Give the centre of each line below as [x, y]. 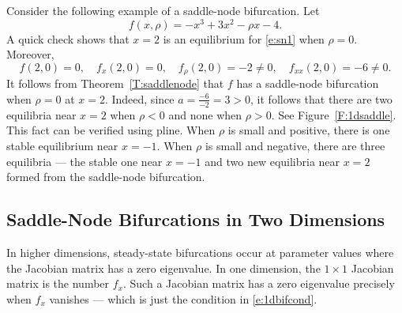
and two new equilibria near [272, 161]
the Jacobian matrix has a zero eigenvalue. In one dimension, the [163, 268]
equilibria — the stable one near [85, 161]
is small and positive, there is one [309, 130]
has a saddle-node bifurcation [308, 83]
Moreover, [30, 54]
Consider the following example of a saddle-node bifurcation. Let [163, 10]
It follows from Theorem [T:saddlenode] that [115, 83]
